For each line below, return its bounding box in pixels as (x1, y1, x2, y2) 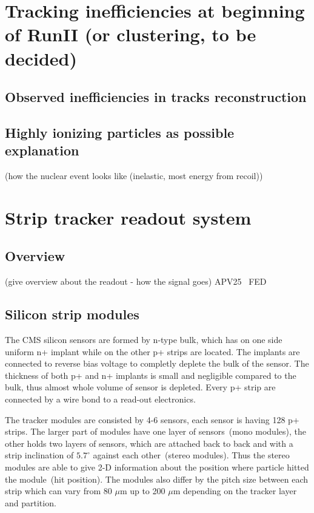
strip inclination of (5, 449, 74, 461)
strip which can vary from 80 (5, 484, 112, 497)
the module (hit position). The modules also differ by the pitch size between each (5, 472, 309, 485)
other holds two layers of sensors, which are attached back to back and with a (5, 437, 293, 449)
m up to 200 (119, 484, 165, 497)
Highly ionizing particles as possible (5, 123, 235, 141)
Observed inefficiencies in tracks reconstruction (5, 87, 307, 106)
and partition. (5, 496, 56, 509)
